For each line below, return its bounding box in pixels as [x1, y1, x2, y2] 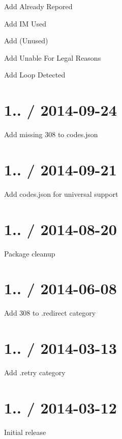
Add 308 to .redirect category [4, 307, 96, 318]
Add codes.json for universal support [4, 188, 118, 199]
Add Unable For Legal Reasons [4, 52, 101, 63]
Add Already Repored [4, 1, 73, 11]
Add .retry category [4, 367, 66, 377]
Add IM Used [4, 18, 46, 29]
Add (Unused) [4, 35, 48, 46]
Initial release [4, 426, 46, 437]
